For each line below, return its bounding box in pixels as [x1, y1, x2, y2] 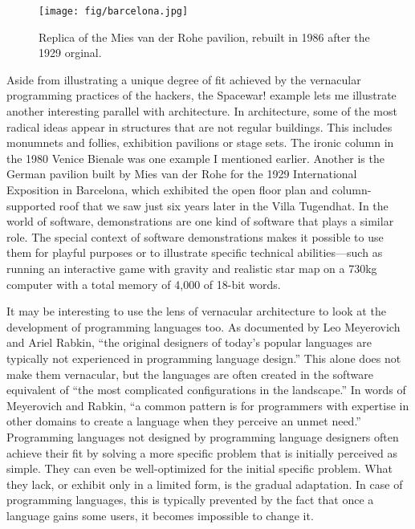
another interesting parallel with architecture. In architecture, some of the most [6, 103, 397, 120]
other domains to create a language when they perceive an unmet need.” [6, 413, 361, 429]
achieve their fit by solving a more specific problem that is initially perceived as [6, 444, 397, 461]
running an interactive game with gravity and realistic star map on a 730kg [6, 259, 377, 276]
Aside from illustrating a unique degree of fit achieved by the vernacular [6, 71, 361, 87]
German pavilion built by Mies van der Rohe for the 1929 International [6, 165, 357, 182]
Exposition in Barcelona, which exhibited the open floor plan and [6, 181, 328, 197]
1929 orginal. [39, 44, 102, 61]
